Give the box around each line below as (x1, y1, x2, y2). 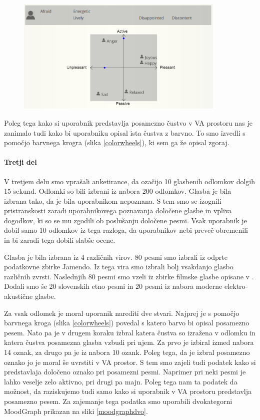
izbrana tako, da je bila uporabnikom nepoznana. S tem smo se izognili (4, 195, 221, 206)
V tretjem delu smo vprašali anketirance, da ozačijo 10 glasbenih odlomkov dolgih (4, 176, 255, 186)
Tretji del (4, 157, 37, 167)
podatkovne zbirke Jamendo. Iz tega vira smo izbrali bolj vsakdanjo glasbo (4, 261, 233, 272)
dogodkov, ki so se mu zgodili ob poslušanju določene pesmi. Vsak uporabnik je (4, 215, 247, 225)
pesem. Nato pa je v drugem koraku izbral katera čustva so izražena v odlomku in (4, 327, 255, 337)
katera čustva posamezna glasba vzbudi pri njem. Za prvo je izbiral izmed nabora (4, 337, 254, 347)
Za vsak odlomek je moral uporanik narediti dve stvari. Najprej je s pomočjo (4, 307, 239, 318)
